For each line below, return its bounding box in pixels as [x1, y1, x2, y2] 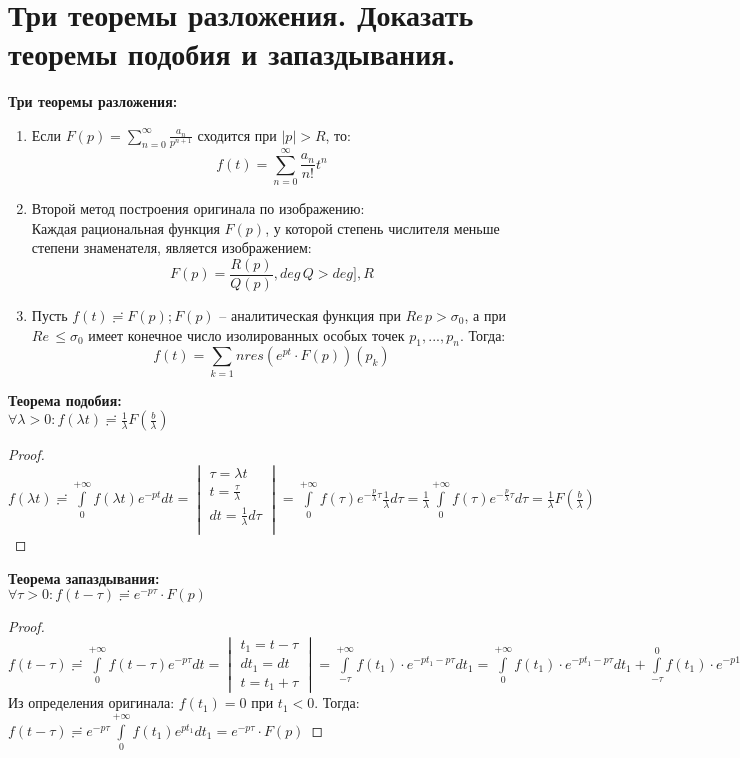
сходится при [197, 124, 277, 145]
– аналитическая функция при [219, 305, 401, 326]
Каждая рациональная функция [31, 217, 220, 238]
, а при [464, 305, 506, 326]
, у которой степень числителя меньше [265, 217, 500, 238]
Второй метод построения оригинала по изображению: [31, 198, 365, 219]
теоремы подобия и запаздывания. [8, 33, 456, 74]
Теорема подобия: [8, 389, 122, 410]
